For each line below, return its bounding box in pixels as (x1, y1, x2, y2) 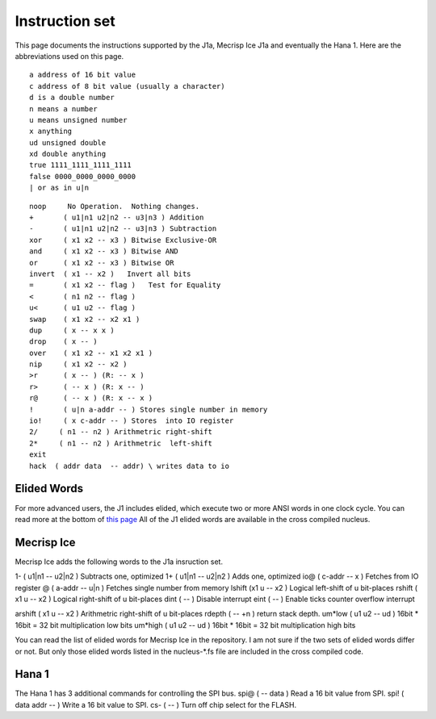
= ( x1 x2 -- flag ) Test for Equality (29, 281, 221, 290)
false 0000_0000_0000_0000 (29, 172, 136, 181)
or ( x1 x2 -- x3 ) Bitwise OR (29, 258, 174, 267)
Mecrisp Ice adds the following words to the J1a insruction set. (15, 557, 224, 566)
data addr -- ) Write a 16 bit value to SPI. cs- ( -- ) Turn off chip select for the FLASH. (15, 700, 297, 709)
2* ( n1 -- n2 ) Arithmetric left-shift (29, 438, 213, 448)
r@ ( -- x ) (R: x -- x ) (29, 394, 153, 403)
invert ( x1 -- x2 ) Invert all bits (29, 269, 191, 278)
